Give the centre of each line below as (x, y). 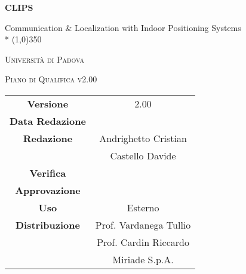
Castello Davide (143, 155)
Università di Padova (44, 59)
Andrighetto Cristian (143, 138)
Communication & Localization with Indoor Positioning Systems (123, 27)
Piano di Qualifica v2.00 (51, 79)
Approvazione (48, 190)
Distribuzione (47, 224)
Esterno (143, 207)
